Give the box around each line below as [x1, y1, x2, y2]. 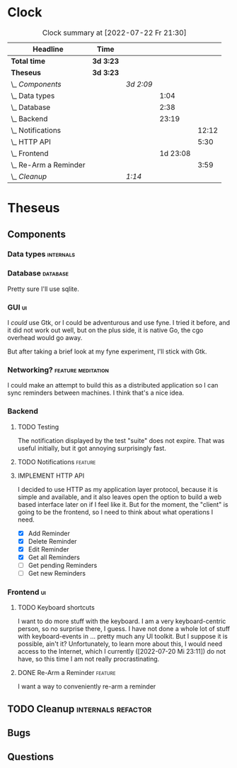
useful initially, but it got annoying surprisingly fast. [17, 444, 166, 452]
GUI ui [7, 302, 27, 312]
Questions [7, 751, 54, 763]
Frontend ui [7, 587, 46, 597]
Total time [11, 56, 46, 66]
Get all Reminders [28, 553, 80, 561]
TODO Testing [17, 422, 59, 431]
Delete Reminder [28, 537, 77, 545]
